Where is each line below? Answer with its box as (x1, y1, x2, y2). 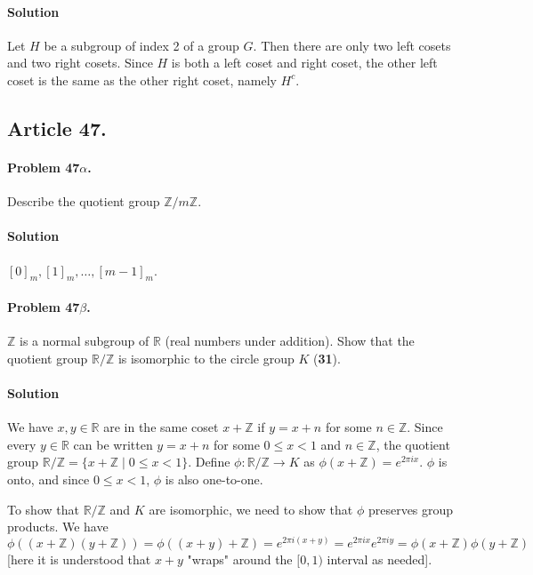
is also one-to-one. (165, 469, 263, 488)
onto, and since (7, 469, 90, 488)
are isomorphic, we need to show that (149, 499, 353, 518)
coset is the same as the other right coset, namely (7, 70, 277, 89)
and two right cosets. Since (7, 53, 153, 72)
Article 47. (7, 114, 107, 141)
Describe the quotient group (7, 192, 160, 211)
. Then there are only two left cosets (253, 36, 451, 54)
